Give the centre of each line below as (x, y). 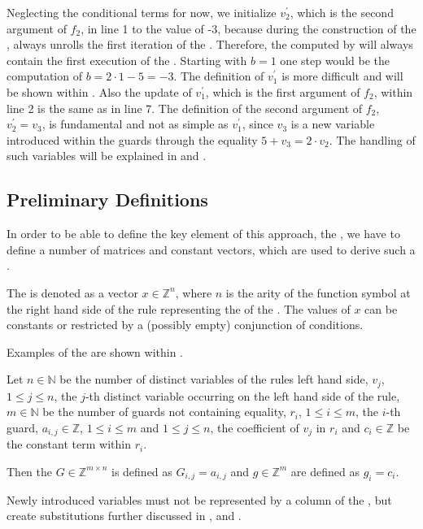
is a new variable (333, 124)
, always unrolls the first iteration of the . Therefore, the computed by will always (210, 44)
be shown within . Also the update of (99, 91)
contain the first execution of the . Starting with (127, 60)
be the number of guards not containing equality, (164, 412)
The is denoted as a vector (72, 292)
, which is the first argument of (283, 91)
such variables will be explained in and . (107, 156)
